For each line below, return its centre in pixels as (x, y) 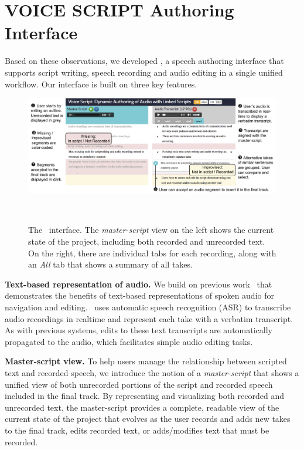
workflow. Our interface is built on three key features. (101, 84)
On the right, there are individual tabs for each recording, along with (152, 253)
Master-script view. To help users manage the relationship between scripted (146, 361)
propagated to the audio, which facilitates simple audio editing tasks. (129, 341)
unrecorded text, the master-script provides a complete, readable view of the (142, 407)
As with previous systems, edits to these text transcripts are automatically (139, 330)
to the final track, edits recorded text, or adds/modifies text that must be (137, 430)
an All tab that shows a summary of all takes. (110, 264)
